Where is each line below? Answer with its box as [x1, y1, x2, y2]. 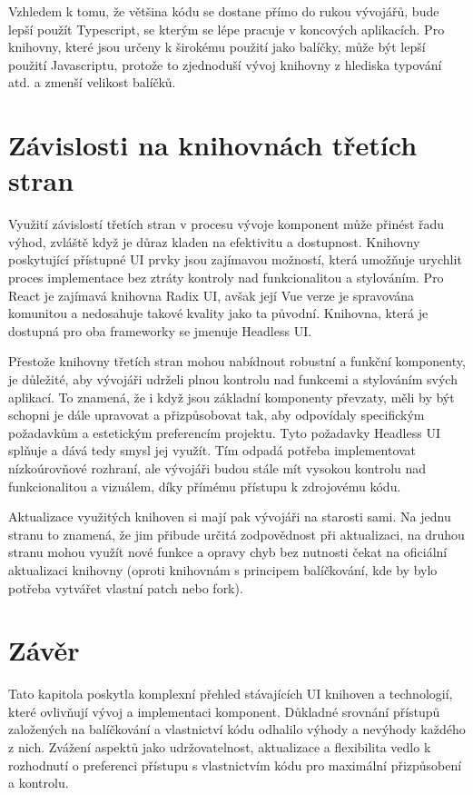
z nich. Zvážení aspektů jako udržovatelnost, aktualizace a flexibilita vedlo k [8, 738, 431, 757]
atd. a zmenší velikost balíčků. [8, 73, 176, 92]
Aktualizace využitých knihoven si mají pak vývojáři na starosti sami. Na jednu [8, 507, 451, 526]
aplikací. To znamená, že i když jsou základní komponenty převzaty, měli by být [8, 387, 455, 406]
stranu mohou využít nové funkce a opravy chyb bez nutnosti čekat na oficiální [8, 542, 448, 561]
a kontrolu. [8, 773, 69, 792]
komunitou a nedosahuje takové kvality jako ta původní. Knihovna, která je [8, 303, 429, 323]
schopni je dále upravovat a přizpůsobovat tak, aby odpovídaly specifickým [8, 405, 425, 424]
